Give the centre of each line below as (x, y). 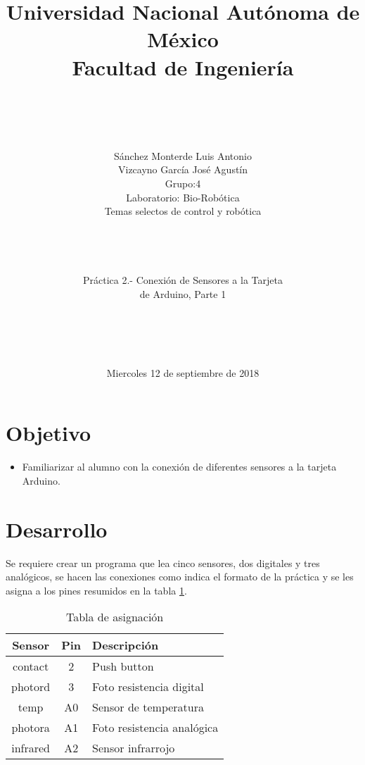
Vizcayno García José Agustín (183, 169)
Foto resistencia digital (148, 687)
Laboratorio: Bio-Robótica (183, 197)
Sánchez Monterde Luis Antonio (183, 155)
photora (31, 728)
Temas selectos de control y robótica (183, 211)
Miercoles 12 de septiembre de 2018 (183, 372)
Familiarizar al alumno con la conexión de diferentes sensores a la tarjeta (179, 467)
